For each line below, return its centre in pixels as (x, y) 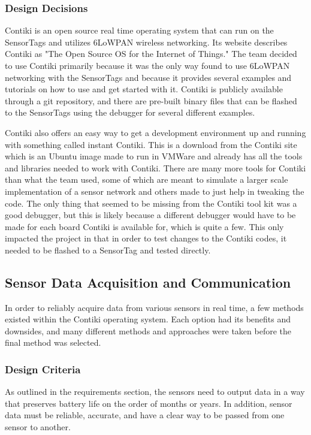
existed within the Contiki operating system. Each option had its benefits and (148, 319)
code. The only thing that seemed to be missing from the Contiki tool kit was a (151, 203)
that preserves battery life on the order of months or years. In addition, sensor (149, 403)
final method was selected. (53, 342)
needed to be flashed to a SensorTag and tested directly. (108, 250)
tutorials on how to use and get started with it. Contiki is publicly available (144, 89)
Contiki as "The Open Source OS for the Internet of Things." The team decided (151, 54)
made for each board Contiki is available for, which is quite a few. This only (144, 226)
